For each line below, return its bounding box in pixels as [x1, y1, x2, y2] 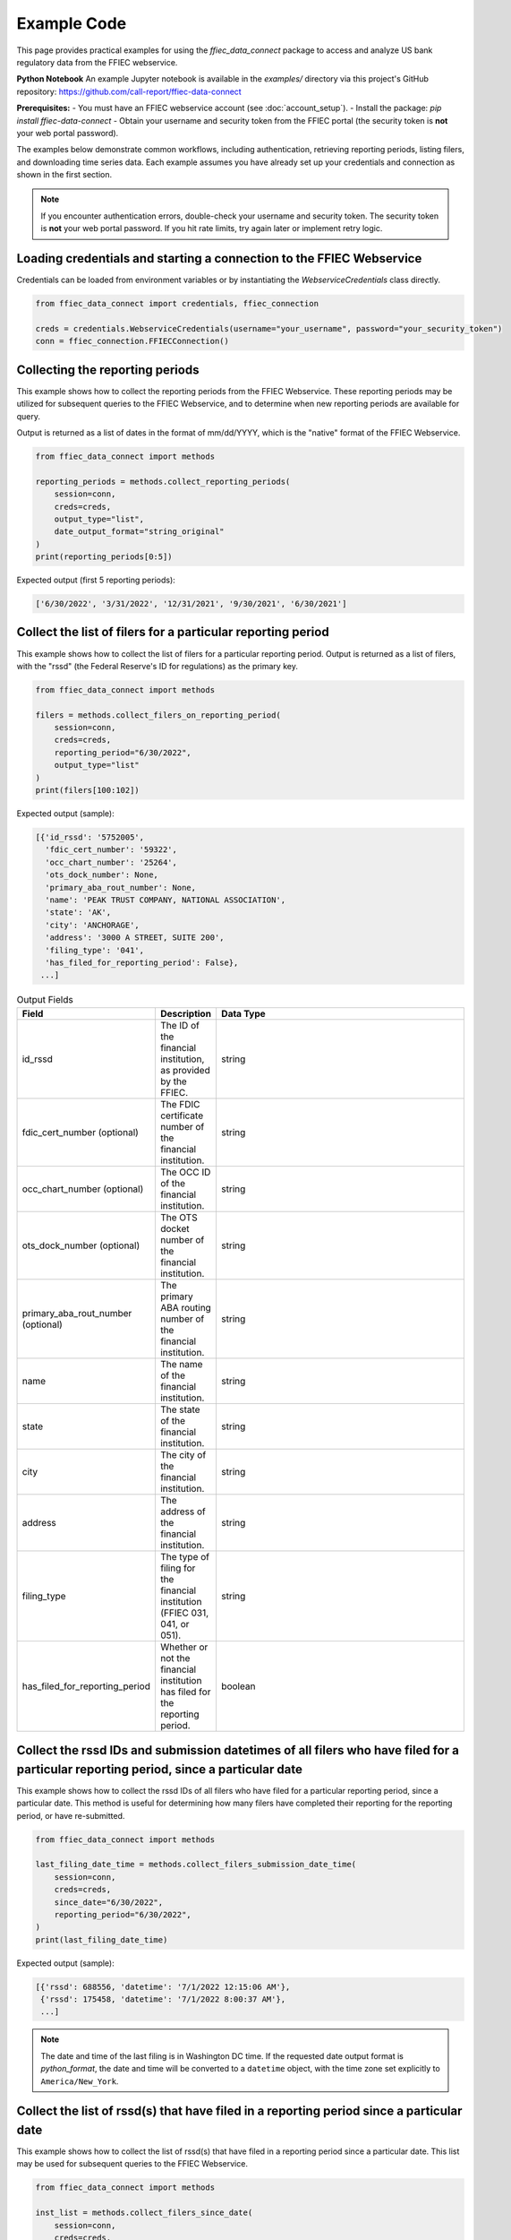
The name [159, 1357, 203, 1370]
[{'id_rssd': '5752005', [35, 832, 145, 842]
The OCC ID [159, 1166, 211, 1178]
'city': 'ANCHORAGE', [45, 919, 141, 930]
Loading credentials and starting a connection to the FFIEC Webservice [16, 251, 422, 266]
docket [159, 1222, 190, 1235]
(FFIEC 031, [159, 1607, 209, 1619]
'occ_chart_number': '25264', [45, 857, 178, 867]
